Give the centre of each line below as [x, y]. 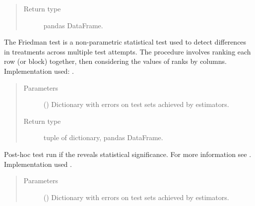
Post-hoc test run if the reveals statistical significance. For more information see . [128, 154]
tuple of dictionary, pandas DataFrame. [103, 137]
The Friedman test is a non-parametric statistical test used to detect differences [125, 42]
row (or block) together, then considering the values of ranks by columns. [115, 61]
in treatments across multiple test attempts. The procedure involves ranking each [127, 51]
